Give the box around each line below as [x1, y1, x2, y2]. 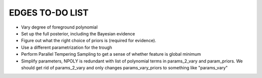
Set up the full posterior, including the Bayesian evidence [21, 31, 135, 36]
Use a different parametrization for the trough [21, 44, 113, 50]
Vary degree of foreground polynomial [21, 24, 98, 30]
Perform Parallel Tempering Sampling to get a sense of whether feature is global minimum [21, 51, 201, 57]
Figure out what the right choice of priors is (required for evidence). [21, 38, 156, 44]
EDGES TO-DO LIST [9, 7, 89, 18]
